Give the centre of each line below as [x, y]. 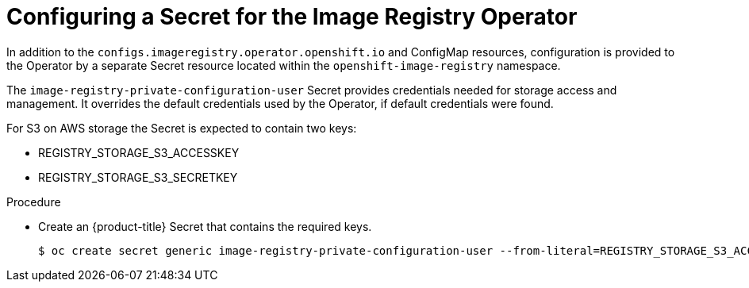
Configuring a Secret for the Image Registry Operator [292, 17]
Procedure [34, 202]
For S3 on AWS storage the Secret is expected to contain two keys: [182, 128]
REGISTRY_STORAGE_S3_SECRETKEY [138, 177]
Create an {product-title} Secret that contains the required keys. [205, 226]
